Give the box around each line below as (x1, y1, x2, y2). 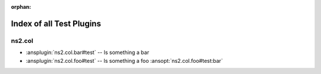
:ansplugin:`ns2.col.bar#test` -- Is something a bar (26, 49, 150, 56)
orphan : (11, 4, 32, 10)
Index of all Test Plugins (11, 18, 101, 29)
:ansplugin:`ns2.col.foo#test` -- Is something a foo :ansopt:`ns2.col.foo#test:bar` (26, 57, 223, 64)
